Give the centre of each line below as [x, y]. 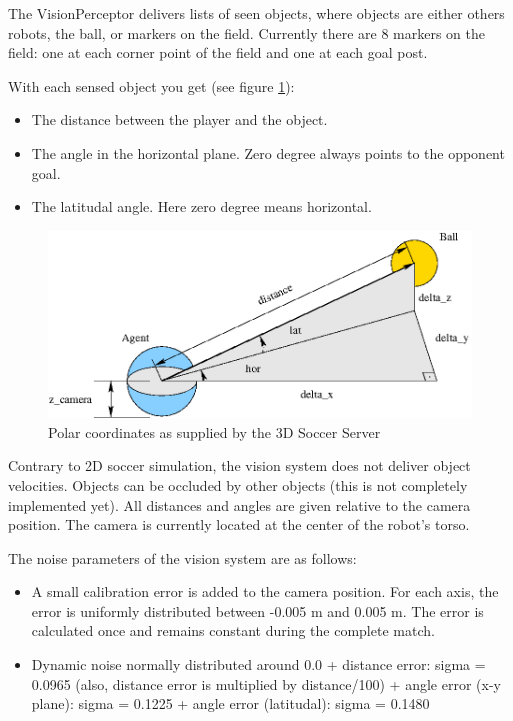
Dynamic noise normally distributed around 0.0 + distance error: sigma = [258, 664]
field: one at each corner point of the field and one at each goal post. [218, 52]
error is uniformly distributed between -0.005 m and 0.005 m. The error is [257, 610]
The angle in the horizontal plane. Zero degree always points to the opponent [268, 152]
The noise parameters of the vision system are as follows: [182, 557]
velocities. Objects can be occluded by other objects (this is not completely [238, 484]
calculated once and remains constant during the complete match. [233, 630]
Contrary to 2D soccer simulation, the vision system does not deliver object [239, 465]
